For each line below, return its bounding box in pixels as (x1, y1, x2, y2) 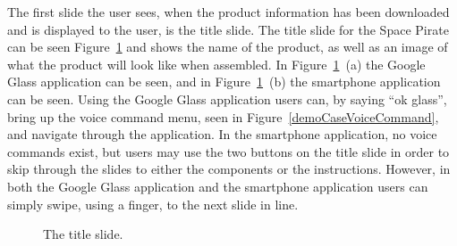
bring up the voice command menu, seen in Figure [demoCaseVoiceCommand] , (7, 107, 439, 126)
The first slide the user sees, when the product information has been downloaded (7, 3, 450, 20)
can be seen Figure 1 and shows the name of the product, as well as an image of (7, 37, 448, 56)
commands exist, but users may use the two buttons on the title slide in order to (7, 142, 450, 160)
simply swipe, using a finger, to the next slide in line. (7, 194, 299, 213)
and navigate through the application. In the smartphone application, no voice (7, 125, 437, 143)
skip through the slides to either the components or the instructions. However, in (7, 160, 451, 178)
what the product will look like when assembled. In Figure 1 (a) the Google (7, 54, 426, 73)
